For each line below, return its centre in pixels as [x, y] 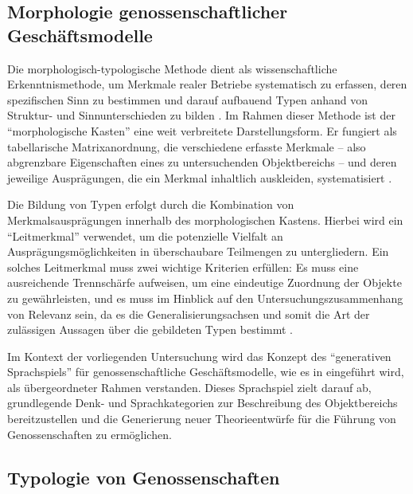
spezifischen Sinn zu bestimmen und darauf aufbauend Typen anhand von [188, 99]
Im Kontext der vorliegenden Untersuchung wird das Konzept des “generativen [199, 356]
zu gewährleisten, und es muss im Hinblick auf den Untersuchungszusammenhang [205, 298]
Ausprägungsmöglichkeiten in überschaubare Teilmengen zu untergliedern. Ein [198, 251]
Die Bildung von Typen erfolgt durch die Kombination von [151, 204]
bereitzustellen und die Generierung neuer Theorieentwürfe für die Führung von [202, 419]
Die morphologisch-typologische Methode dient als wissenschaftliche [172, 68]
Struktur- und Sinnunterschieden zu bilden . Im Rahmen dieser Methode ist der [201, 115]
